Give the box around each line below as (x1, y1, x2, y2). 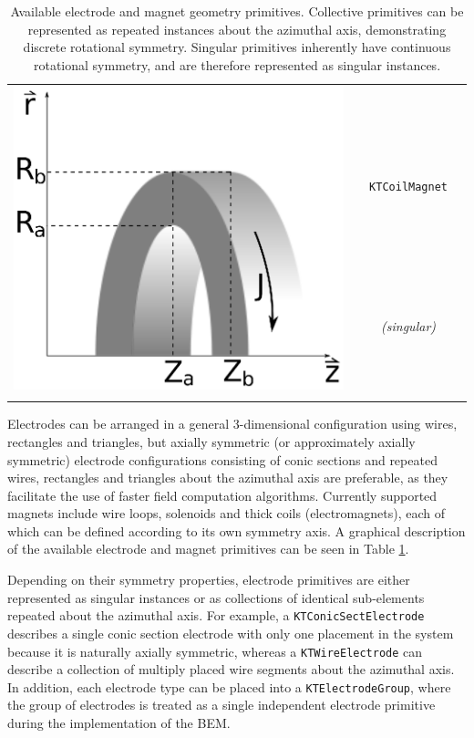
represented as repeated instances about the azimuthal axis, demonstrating (27, 19, 447, 38)
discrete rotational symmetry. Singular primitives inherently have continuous (23, 37, 451, 57)
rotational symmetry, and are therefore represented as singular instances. (33, 55, 441, 74)
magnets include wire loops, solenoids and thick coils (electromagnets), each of (7, 504, 446, 523)
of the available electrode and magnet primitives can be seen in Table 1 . (7, 539, 409, 558)
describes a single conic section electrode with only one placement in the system (7, 623, 454, 642)
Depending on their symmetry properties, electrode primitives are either (7, 570, 410, 589)
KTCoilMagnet (369, 181, 448, 194)
